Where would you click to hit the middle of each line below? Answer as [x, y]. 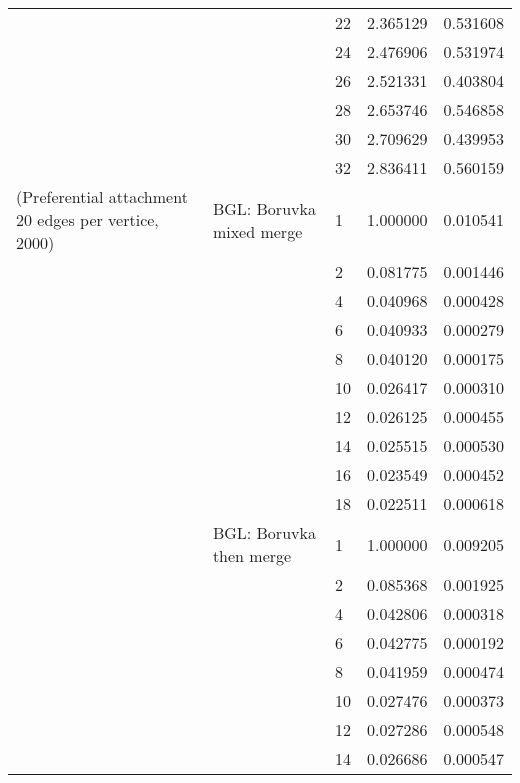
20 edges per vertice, [87, 219]
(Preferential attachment [102, 196]
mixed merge [257, 231]
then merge [252, 555]
